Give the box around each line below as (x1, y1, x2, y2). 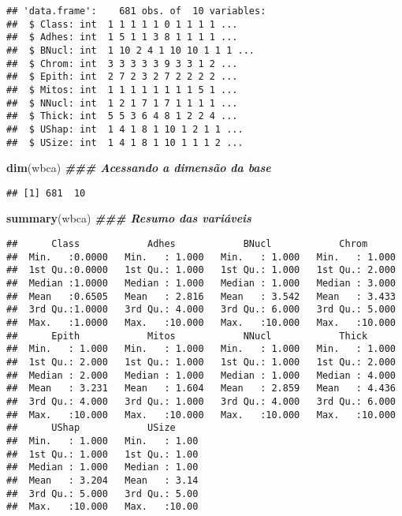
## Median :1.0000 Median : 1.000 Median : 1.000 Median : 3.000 (6, 278, 396, 290)
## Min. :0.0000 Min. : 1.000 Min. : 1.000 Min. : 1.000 (6, 251, 396, 263)
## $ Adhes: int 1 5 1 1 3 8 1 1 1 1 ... (6, 32, 238, 43)
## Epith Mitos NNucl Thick (6, 330, 368, 342)
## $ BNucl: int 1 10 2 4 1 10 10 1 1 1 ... (6, 44, 255, 56)
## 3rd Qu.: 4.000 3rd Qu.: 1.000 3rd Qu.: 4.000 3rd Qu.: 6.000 (6, 395, 396, 407)
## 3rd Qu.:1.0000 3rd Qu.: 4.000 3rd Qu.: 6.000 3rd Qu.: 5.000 (6, 304, 396, 316)
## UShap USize (6, 422, 176, 434)
